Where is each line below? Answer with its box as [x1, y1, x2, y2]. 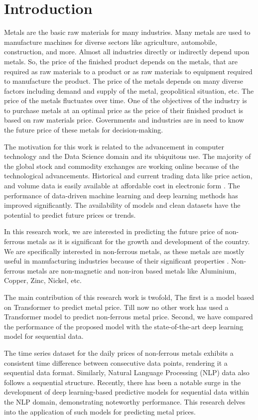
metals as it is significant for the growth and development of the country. [27, 236, 250, 246]
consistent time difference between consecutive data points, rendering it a [4, 357, 228, 368]
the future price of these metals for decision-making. [4, 125, 163, 135]
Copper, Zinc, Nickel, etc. [4, 275, 82, 285]
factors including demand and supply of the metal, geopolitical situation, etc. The [4, 85, 254, 96]
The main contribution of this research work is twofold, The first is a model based [4, 291, 254, 302]
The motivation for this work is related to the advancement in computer [4, 141, 225, 151]
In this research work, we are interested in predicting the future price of [4, 226, 223, 237]
